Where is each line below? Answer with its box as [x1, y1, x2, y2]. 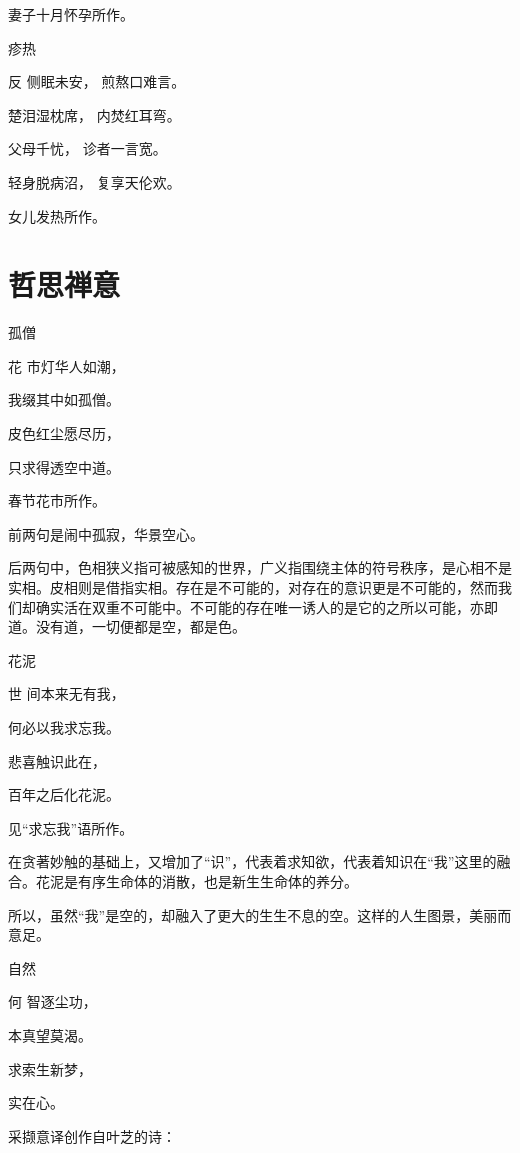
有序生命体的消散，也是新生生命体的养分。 [77, 870, 358, 891]
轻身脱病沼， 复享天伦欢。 [8, 171, 181, 192]
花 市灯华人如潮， [8, 355, 125, 376]
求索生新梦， [8, 1058, 92, 1079]
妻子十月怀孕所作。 [8, 4, 134, 24]
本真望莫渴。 [8, 1024, 92, 1045]
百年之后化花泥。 [8, 784, 120, 805]
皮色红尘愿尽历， [8, 423, 120, 444]
